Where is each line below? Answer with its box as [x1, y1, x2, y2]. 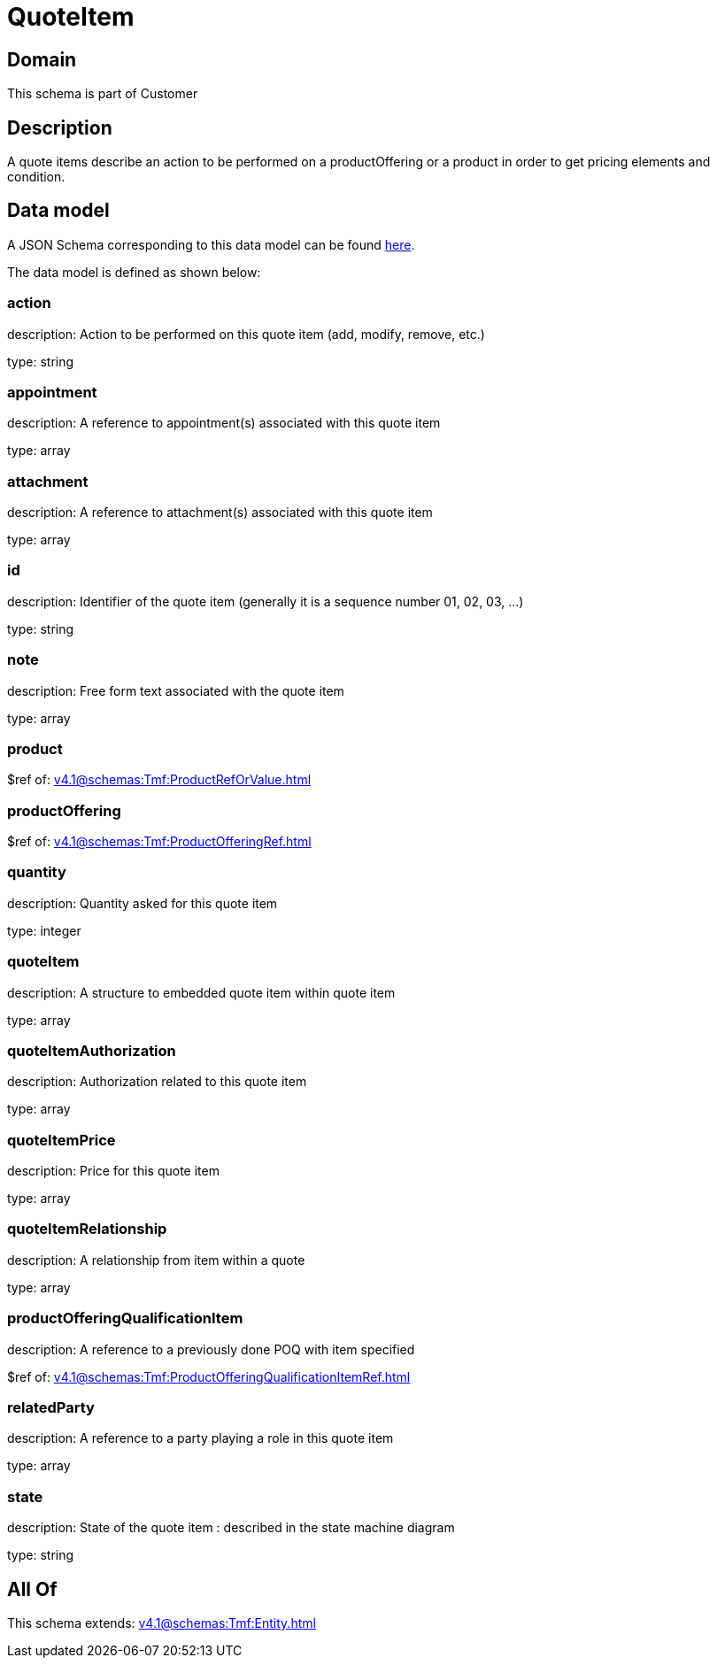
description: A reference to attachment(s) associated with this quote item [7, 505, 433, 520]
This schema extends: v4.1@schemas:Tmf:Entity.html [7, 1615, 316, 1630]
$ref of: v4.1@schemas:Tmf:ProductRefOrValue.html [7, 772, 312, 788]
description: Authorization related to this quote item [7, 1074, 307, 1090]
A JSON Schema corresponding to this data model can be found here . [7, 236, 415, 252]
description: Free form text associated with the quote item [7, 682, 344, 698]
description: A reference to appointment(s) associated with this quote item [7, 415, 441, 431]
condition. [7, 169, 66, 185]
